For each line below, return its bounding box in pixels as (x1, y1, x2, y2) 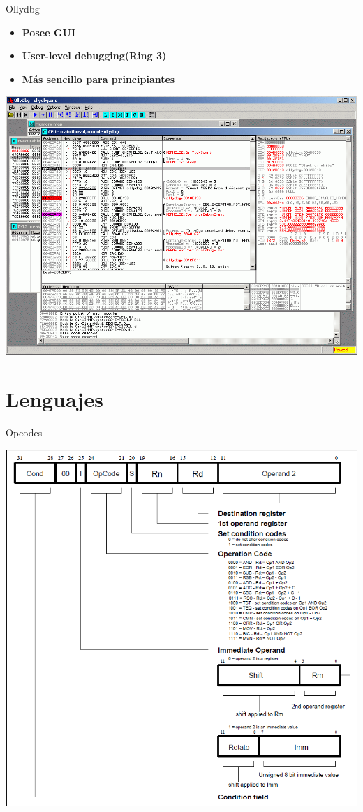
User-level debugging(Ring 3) (22, 48, 167, 63)
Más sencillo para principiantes (22, 71, 175, 86)
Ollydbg (6, 1, 40, 15)
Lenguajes (6, 385, 103, 413)
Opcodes (6, 425, 43, 439)
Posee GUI (22, 24, 76, 39)
